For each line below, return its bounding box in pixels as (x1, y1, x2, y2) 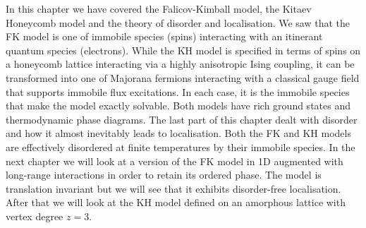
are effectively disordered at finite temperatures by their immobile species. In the (6, 139, 355, 154)
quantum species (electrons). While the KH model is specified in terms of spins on (6, 42, 361, 57)
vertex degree (6, 208, 63, 223)
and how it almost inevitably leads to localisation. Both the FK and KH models (6, 126, 351, 140)
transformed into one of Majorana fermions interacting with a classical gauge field (6, 70, 360, 85)
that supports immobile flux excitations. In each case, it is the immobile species (6, 84, 350, 99)
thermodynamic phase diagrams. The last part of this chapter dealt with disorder (6, 112, 358, 126)
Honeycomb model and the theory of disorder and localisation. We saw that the (6, 15, 350, 30)
